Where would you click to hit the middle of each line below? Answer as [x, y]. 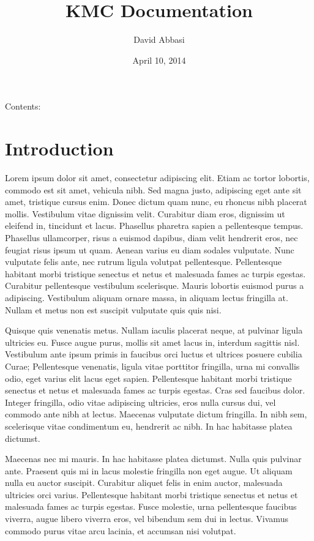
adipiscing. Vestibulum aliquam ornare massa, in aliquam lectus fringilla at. [147, 297]
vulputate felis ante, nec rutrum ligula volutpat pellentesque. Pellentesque [144, 262]
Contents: [23, 106]
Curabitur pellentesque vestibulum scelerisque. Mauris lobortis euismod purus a [155, 285]
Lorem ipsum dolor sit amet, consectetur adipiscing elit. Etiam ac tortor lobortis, [157, 178]
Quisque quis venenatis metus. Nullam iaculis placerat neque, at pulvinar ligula [154, 330]
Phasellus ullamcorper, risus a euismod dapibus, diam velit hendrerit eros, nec [151, 237]
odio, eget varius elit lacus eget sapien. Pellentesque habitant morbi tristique [148, 378]
